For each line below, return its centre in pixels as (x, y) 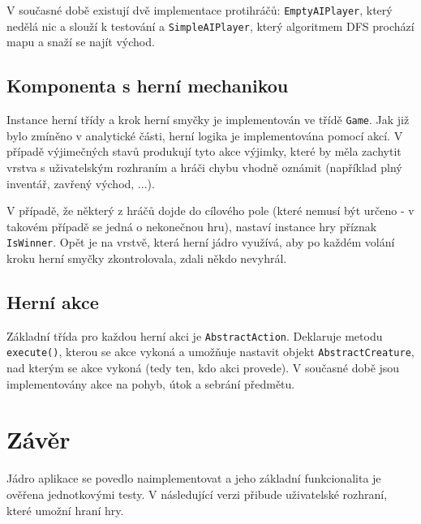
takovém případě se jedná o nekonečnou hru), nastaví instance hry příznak (192, 226)
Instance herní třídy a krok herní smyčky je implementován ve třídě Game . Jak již (208, 120)
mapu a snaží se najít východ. (81, 42)
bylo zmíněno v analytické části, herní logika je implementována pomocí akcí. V (205, 135)
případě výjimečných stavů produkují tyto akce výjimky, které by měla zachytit (204, 151)
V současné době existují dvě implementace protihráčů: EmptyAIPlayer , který (200, 10)
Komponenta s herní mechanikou (148, 86)
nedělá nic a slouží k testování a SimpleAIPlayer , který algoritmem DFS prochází (210, 26)
